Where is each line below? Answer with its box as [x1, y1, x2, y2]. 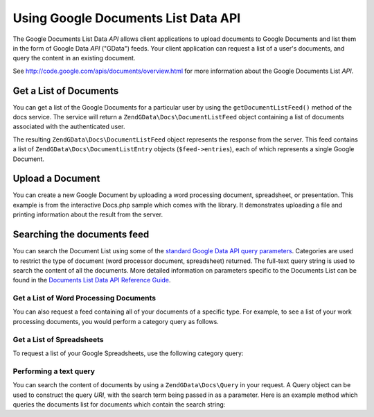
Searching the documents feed [12, 229, 150, 241]
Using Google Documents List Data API [12, 10, 241, 26]
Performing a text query [12, 366, 96, 376]
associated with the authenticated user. [12, 122, 125, 131]
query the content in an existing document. [12, 54, 136, 62]
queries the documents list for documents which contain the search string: [12, 400, 226, 409]
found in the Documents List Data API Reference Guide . [12, 276, 171, 284]
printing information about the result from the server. [12, 210, 163, 219]
